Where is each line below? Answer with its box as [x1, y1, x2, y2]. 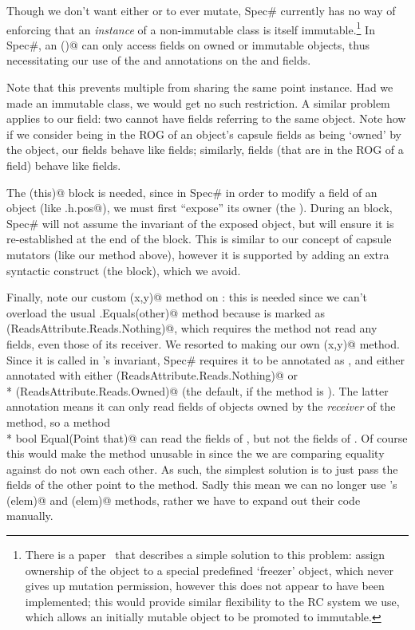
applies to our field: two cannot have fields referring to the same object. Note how [6, 110, 406, 127]
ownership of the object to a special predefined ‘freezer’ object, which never [25, 561, 393, 578]
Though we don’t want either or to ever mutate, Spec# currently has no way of [6, 2, 396, 18]
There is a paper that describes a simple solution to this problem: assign [25, 546, 385, 563]
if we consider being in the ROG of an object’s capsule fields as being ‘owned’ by [6, 125, 401, 142]
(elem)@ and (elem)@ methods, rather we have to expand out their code [6, 491, 361, 508]
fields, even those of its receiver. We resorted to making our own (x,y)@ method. [6, 335, 400, 352]
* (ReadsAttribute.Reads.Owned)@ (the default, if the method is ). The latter [6, 382, 389, 399]
